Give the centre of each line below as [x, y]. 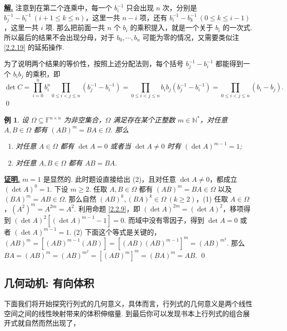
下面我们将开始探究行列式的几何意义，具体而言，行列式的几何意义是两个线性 [128, 304]
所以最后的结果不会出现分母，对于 [59, 37]
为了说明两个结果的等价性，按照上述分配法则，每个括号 [94, 63]
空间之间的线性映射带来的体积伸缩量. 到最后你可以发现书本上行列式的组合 [124, 313]
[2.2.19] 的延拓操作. [34, 47]
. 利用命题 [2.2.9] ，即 [107, 208]
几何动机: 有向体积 [49, 283]
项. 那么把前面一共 [75, 27]
